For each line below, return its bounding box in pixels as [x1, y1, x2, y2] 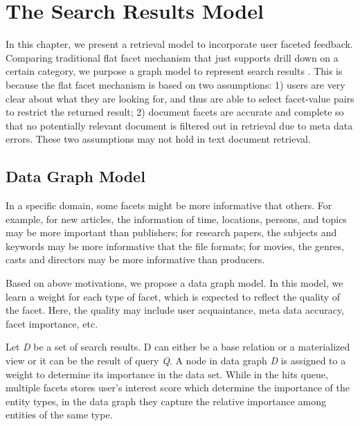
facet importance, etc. [6, 316, 98, 330]
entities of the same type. [6, 407, 113, 422]
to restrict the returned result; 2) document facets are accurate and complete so [6, 105, 344, 119]
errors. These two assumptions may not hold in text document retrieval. [6, 132, 311, 146]
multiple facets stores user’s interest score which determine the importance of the [6, 380, 350, 395]
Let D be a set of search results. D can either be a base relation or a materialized [6, 339, 350, 354]
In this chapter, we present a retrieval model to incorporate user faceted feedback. [6, 37, 353, 51]
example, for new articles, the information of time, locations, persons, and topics [6, 211, 347, 226]
